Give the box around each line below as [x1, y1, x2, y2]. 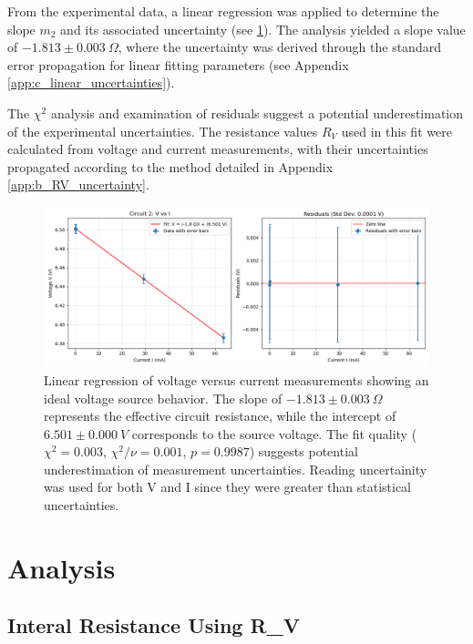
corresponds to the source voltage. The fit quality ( [131, 424, 417, 443]
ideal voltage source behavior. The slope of [44, 388, 283, 407]
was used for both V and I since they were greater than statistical [44, 477, 412, 496]
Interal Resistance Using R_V [7, 611, 301, 639]
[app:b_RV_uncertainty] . [7, 175, 149, 194]
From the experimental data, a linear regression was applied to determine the [7, 2, 439, 20]
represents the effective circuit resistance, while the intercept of [44, 406, 396, 425]
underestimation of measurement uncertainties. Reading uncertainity [44, 459, 427, 478]
